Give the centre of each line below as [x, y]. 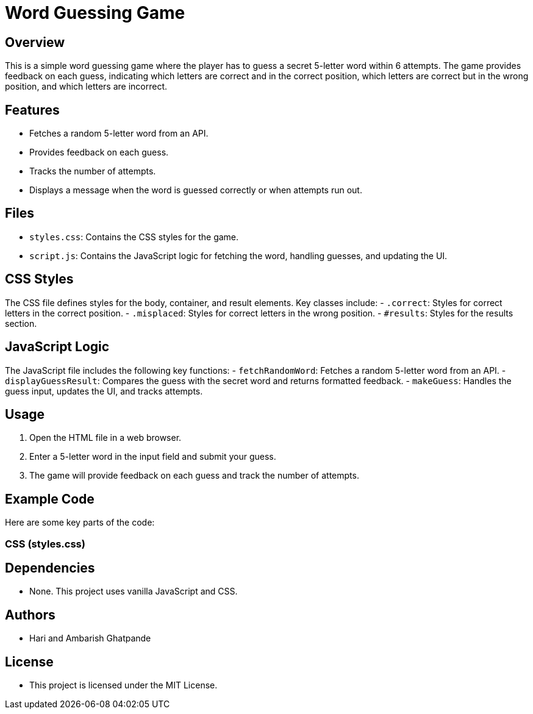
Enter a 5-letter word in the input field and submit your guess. [153, 457]
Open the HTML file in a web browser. [106, 438]
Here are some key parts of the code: [80, 523]
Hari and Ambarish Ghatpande [90, 638]
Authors [30, 615]
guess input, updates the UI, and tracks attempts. [104, 391]
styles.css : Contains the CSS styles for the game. [134, 237]
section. [21, 323]
